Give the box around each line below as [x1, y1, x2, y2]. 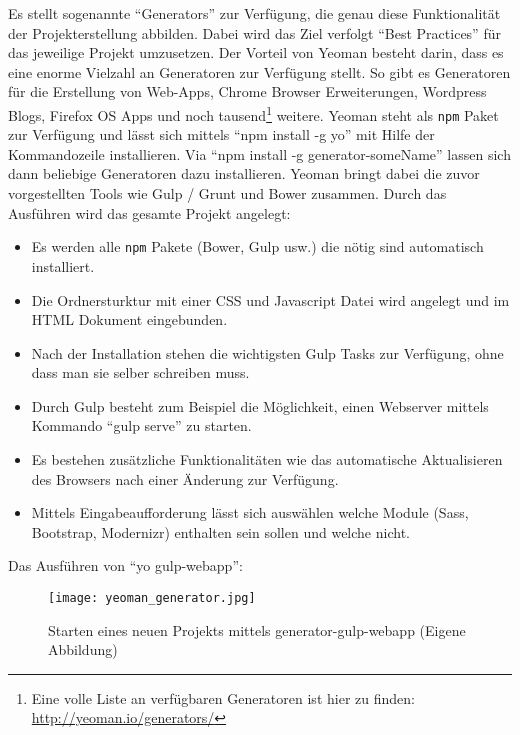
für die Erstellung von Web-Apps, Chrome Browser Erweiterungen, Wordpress [8, 81, 487, 102]
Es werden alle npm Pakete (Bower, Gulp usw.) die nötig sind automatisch [31, 236, 484, 257]
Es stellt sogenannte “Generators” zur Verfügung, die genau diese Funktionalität [8, 3, 501, 23]
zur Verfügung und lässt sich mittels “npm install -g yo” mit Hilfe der [8, 124, 435, 145]
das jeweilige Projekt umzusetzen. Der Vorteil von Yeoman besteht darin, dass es [8, 42, 504, 63]
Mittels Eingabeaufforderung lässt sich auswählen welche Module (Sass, [31, 502, 469, 523]
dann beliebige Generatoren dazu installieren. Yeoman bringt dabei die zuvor [8, 163, 480, 184]
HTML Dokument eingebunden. [31, 309, 228, 330]
